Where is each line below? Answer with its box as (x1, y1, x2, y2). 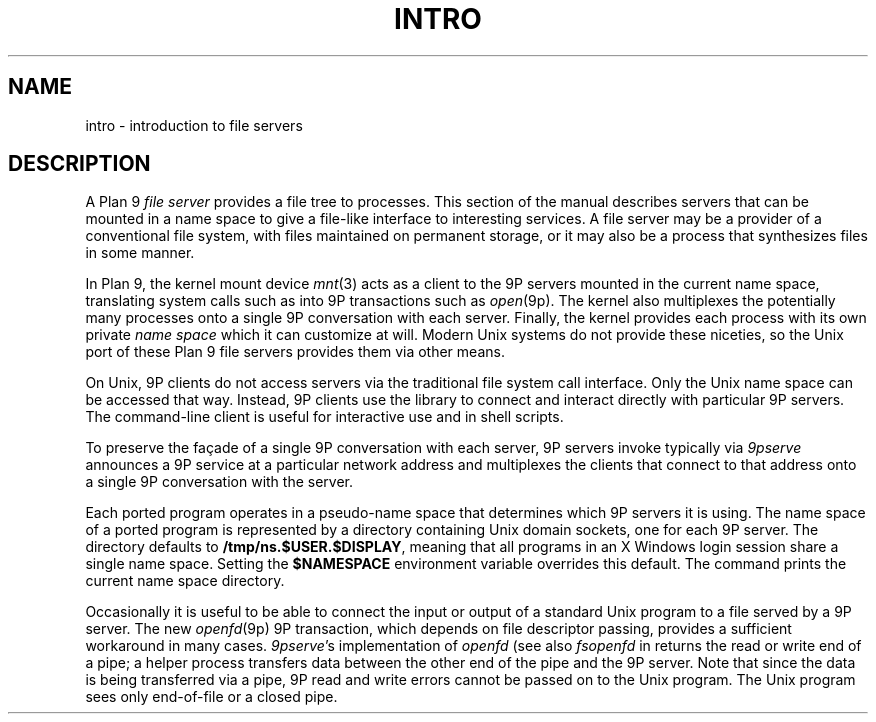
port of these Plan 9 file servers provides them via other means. (85, 343, 505, 361)
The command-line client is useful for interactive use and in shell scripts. (85, 408, 564, 426)
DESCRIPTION (8, 151, 151, 177)
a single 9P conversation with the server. (85, 473, 354, 491)
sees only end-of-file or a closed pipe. (85, 688, 338, 706)
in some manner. (85, 244, 195, 262)
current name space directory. (85, 572, 285, 590)
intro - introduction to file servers (85, 116, 303, 134)
